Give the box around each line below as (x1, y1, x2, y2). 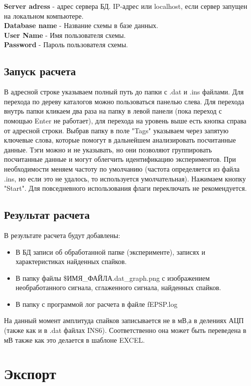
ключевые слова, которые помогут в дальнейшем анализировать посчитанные (4, 135, 236, 145)
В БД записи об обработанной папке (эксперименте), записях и (15, 246, 206, 257)
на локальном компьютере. (4, 10, 84, 21)
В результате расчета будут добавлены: (4, 230, 121, 240)
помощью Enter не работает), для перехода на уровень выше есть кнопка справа (4, 115, 247, 125)
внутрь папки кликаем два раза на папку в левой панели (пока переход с (4, 106, 222, 116)
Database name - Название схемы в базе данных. (4, 20, 158, 30)
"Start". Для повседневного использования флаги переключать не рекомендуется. (4, 183, 247, 193)
